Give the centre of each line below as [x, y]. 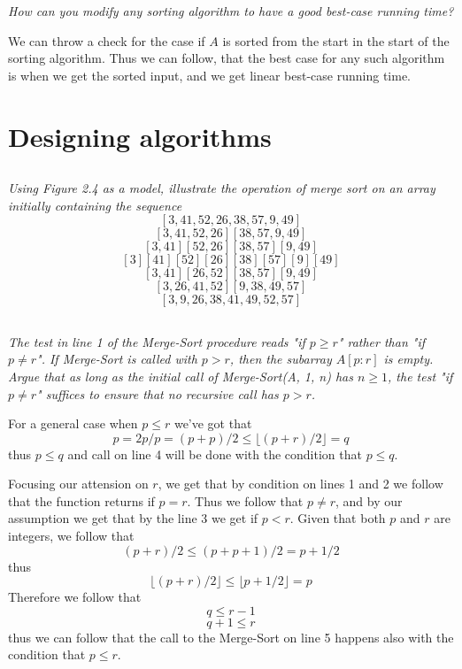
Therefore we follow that [75, 597]
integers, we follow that [71, 536]
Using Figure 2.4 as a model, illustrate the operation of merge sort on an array [222, 188]
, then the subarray [281, 359]
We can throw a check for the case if [107, 40]
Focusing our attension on [78, 484]
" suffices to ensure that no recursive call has [158, 393]
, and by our [369, 500]
